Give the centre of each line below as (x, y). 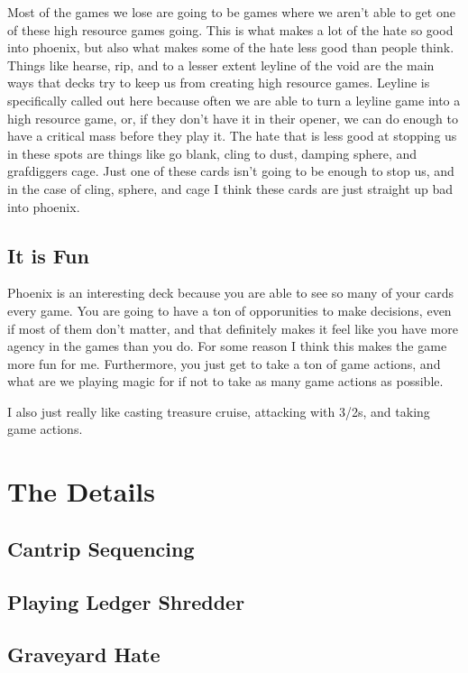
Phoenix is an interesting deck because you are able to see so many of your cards (231, 293)
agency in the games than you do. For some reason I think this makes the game (227, 346)
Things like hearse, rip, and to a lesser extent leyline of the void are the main (221, 65)
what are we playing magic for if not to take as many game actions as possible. (225, 381)
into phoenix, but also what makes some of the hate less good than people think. (231, 47)
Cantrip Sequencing (101, 548)
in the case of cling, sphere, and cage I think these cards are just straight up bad (230, 188)
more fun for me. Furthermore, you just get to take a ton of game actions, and (224, 363)
